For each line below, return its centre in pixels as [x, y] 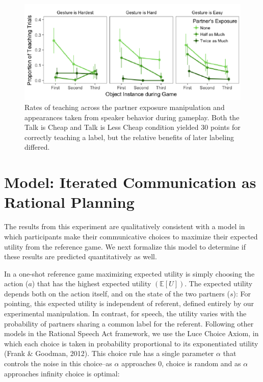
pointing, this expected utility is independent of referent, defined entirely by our [129, 303]
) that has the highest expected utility [91, 283]
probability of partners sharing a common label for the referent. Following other [129, 323]
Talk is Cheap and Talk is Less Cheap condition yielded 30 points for [133, 127]
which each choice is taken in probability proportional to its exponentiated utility [131, 343]
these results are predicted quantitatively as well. [81, 256]
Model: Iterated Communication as [130, 182]
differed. [37, 147]
